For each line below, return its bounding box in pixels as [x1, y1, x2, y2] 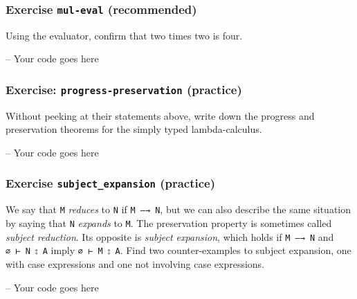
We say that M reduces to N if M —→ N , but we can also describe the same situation [6, 202, 351, 217]
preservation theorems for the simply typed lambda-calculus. [6, 122, 262, 136]
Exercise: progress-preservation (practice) [6, 80, 242, 98]
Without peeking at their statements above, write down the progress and [6, 108, 315, 123]
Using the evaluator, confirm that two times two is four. [6, 28, 243, 42]
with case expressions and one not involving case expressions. [6, 256, 264, 271]
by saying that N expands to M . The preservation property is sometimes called [6, 215, 332, 230]
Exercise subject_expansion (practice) [6, 174, 216, 192]
